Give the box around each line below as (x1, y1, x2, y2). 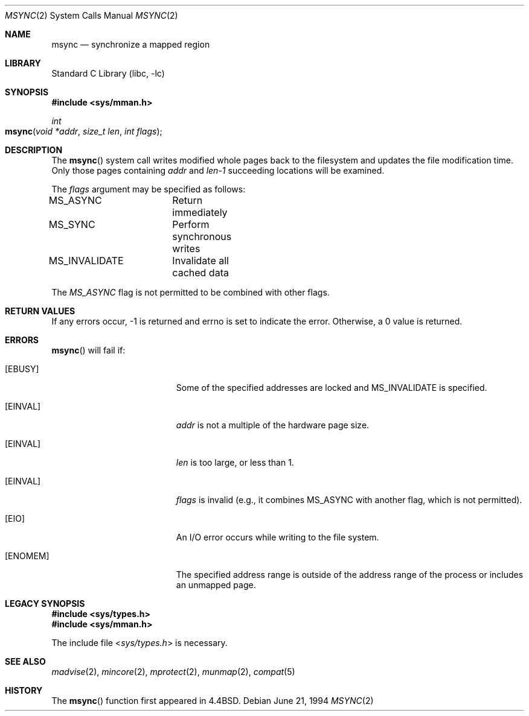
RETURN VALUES (5, 306, 75, 316)
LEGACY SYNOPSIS (5, 598, 85, 609)
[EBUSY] (5, 364, 39, 374)
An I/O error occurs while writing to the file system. (176, 532, 379, 542)
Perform (172, 218, 210, 230)
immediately (172, 206, 228, 218)
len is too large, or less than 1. (176, 457, 294, 467)
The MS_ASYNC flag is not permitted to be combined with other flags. (51, 287, 330, 297)
